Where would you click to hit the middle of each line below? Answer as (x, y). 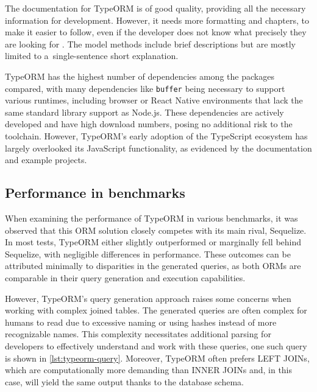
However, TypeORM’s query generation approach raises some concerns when (148, 298)
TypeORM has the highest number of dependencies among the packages (140, 76)
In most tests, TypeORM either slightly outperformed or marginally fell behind (153, 242)
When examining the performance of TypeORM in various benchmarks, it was (151, 218)
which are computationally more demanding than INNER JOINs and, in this (149, 370)
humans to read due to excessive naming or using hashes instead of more (141, 322)
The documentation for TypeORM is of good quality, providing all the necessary (155, 8)
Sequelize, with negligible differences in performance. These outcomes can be (148, 254)
